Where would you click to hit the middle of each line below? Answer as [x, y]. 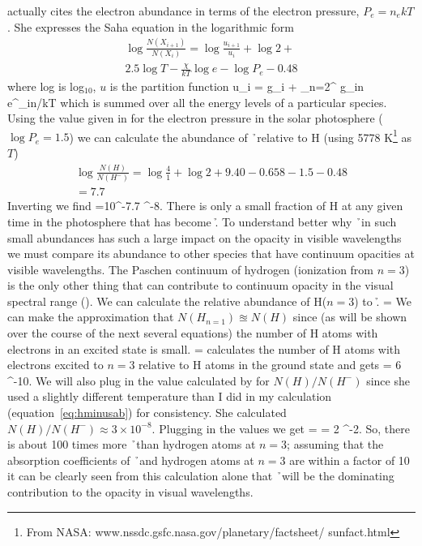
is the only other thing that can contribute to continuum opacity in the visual [200, 285]
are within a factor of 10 [350, 460]
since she [388, 380]
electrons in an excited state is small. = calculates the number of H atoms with [204, 348]
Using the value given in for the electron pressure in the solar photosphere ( [195, 118]
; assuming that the [335, 444]
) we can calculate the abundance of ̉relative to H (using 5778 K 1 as [241, 135]
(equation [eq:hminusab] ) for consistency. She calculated [147, 413]
